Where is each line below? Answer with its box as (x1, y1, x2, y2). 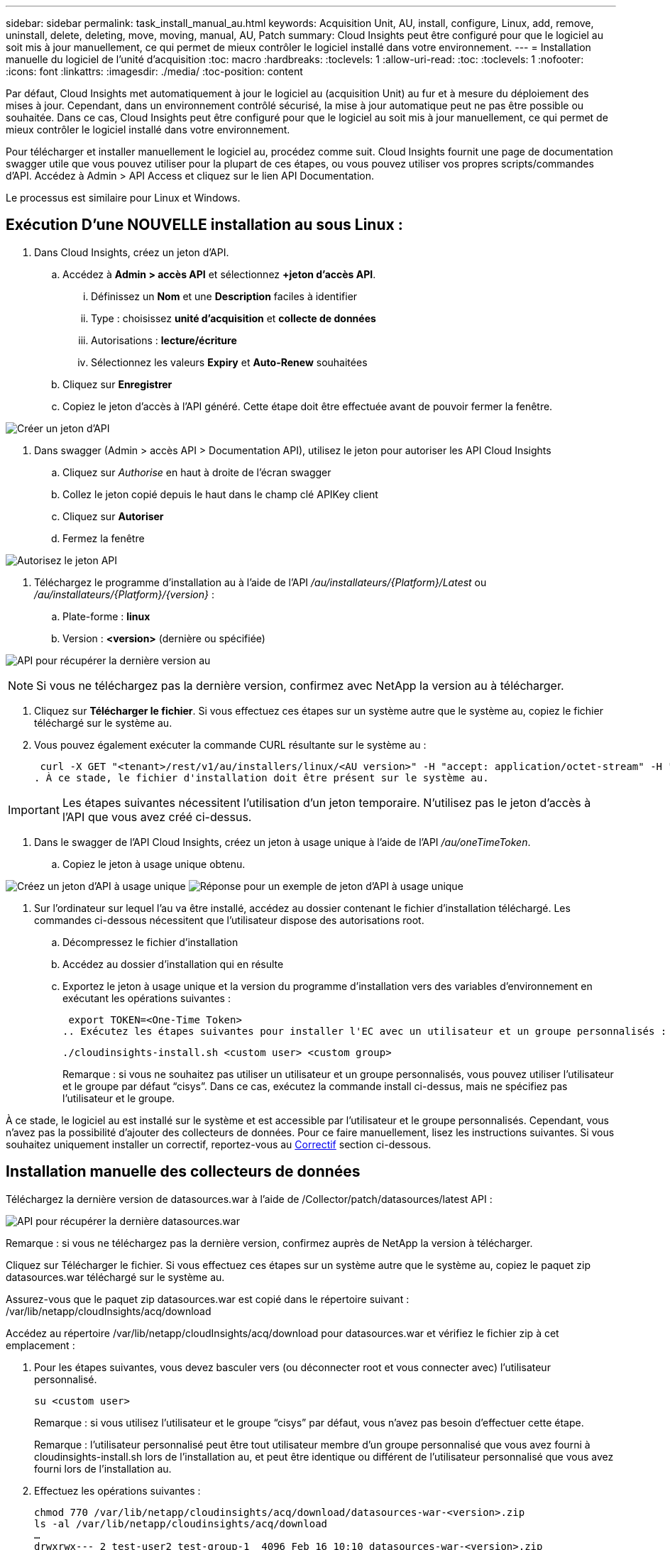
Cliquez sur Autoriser (62, 510, 164, 522)
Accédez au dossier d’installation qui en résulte (62, 957, 284, 970)
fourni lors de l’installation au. (34, 1462, 172, 1475)
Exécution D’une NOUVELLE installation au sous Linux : (6, 216, 403, 234)
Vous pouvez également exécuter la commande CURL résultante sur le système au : (34, 738, 427, 751)
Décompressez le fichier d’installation (62, 935, 238, 948)
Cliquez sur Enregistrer (62, 378, 172, 390)
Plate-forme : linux (62, 610, 150, 622)
